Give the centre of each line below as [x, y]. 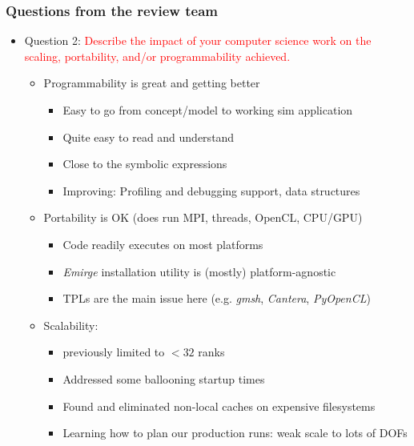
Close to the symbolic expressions [145, 164]
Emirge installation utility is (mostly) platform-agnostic [199, 271]
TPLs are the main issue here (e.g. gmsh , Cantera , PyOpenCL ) [217, 298]
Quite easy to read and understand [149, 137]
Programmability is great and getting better [152, 83]
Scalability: [71, 325]
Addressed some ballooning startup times [164, 378]
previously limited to [114, 352]
